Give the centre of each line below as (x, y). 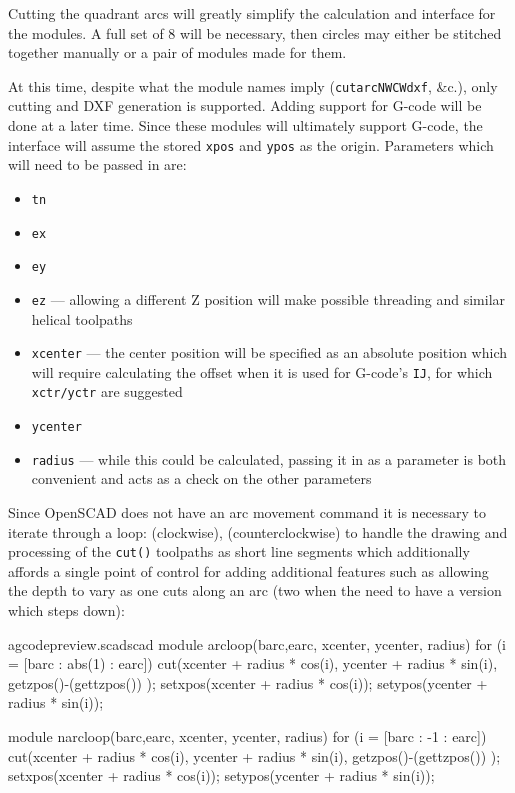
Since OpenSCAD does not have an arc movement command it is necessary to (247, 511)
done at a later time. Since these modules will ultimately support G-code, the (245, 125)
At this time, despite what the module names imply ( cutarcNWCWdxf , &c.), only (253, 85)
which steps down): (66, 610)
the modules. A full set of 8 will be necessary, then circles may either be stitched (255, 32)
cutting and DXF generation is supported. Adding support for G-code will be (245, 105)
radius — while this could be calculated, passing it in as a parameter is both (269, 458)
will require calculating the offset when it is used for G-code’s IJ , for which (262, 371)
